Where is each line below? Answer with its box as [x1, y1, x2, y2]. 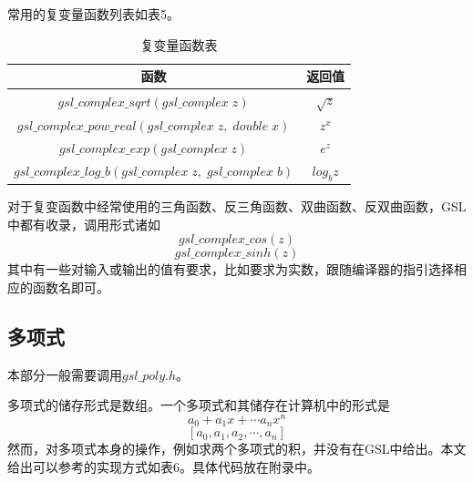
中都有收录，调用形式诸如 [7, 214, 160, 233]
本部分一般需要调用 [7, 364, 122, 384]
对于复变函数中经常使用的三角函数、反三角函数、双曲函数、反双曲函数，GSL [7, 197, 467, 216]
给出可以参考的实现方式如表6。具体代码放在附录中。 [7, 456, 320, 476]
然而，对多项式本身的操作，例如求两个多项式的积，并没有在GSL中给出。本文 [7, 439, 467, 458]
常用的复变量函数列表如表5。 [7, 5, 180, 23]
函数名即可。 [32, 277, 109, 296]
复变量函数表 [140, 35, 218, 54]
